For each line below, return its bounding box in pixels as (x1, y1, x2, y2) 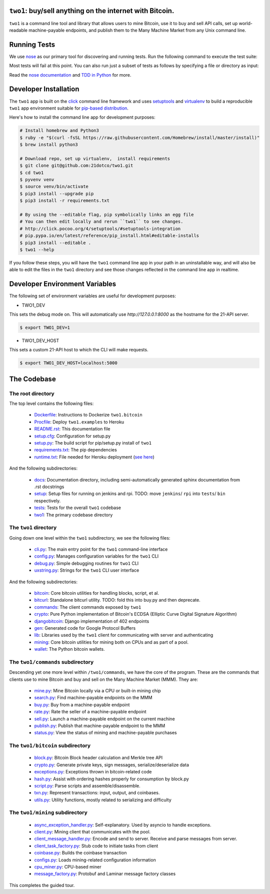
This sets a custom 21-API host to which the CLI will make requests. (9, 347, 148, 353)
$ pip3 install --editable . (19, 240, 91, 245)
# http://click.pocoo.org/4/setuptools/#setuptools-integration (19, 226, 181, 231)
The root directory (9, 390, 54, 397)
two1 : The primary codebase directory (34, 512, 113, 518)
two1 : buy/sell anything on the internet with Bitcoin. (9, 7, 174, 15)
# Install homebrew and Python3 (19, 128, 99, 134)
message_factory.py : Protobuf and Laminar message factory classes (34, 871, 176, 877)
